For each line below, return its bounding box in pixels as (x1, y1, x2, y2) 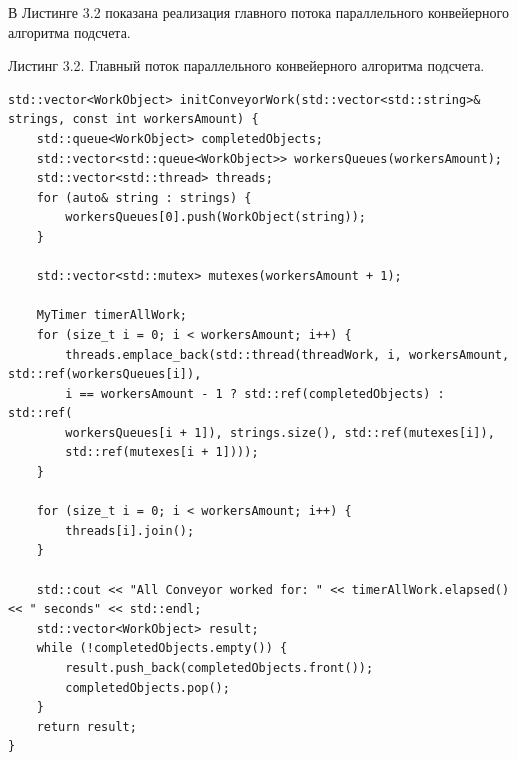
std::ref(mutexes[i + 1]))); (65, 445, 259, 460)
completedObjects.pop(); (65, 680, 230, 695)
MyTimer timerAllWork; (36, 308, 187, 323)
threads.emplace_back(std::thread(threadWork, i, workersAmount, (65, 347, 510, 362)
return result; (36, 719, 137, 734)
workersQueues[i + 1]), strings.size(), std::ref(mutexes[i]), (65, 425, 495, 440)
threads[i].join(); (65, 523, 195, 538)
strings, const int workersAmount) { (8, 112, 259, 127)
